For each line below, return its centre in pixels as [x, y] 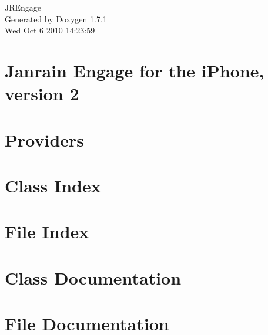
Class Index [53, 185]
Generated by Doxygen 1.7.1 [56, 18]
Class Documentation [93, 277]
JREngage [23, 7]
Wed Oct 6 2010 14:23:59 [50, 30]
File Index [47, 231]
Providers [45, 139]
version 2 [42, 94]
